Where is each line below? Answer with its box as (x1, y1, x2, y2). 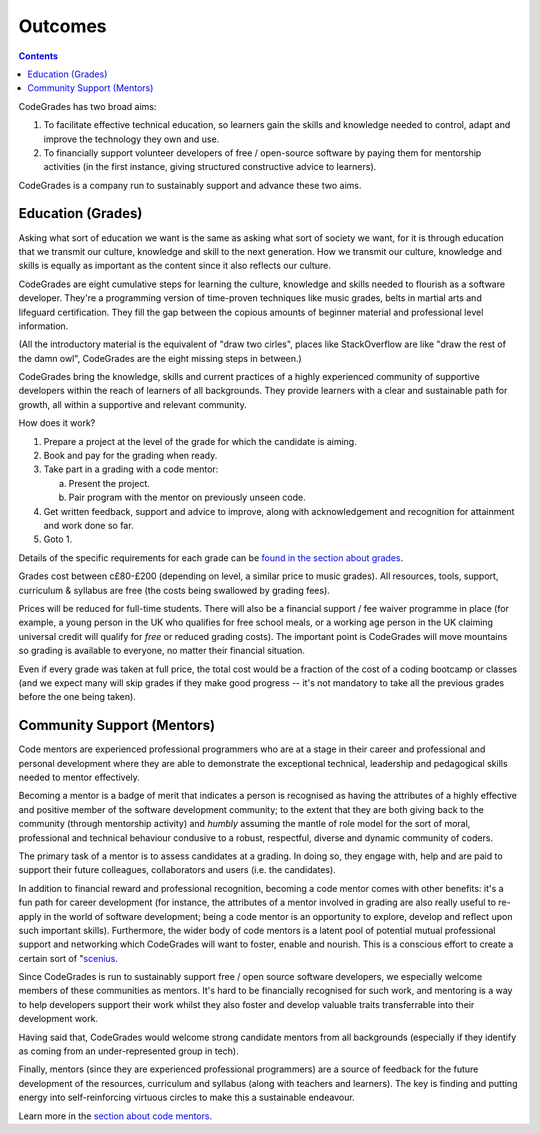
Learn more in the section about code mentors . (18, 1110, 213, 1122)
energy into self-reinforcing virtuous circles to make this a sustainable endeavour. (18, 1091, 355, 1104)
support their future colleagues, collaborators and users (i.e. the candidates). (18, 864, 337, 876)
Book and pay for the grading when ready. (43, 450, 218, 462)
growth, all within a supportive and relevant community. (18, 398, 247, 410)
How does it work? (18, 417, 96, 429)
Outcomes (18, 15, 107, 37)
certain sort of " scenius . (18, 952, 119, 964)
